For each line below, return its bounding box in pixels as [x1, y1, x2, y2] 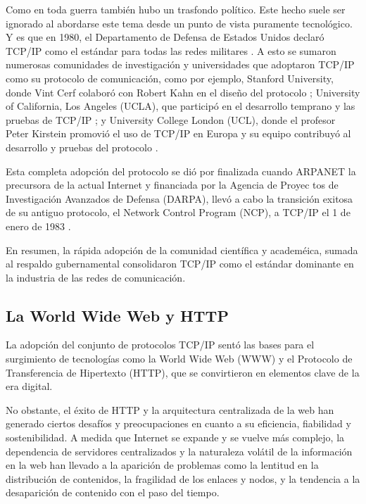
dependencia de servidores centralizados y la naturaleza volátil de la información [6, 443, 353, 458]
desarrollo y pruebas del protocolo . [6, 139, 158, 154]
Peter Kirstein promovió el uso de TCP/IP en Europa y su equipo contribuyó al [6, 126, 351, 141]
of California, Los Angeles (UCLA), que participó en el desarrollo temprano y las [6, 99, 355, 113]
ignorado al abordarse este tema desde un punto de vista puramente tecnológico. [6, 15, 353, 30]
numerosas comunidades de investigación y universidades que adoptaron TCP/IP [6, 57, 355, 72]
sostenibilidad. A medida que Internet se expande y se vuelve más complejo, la [6, 430, 345, 445]
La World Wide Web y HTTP [6, 304, 229, 326]
